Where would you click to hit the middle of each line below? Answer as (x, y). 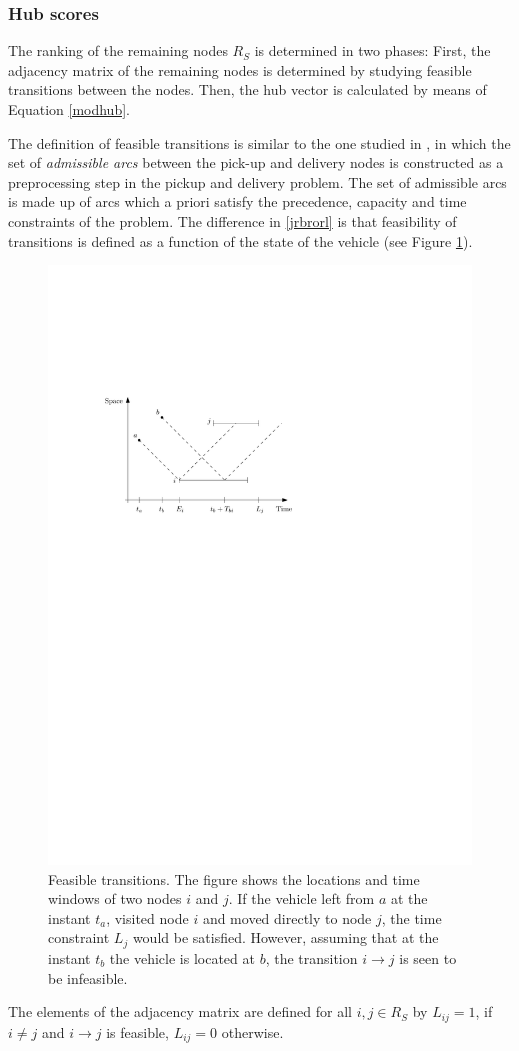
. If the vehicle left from (301, 898)
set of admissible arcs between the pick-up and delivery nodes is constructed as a (256, 162)
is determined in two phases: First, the (372, 50)
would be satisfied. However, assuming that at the (285, 937)
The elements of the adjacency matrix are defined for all (180, 1011)
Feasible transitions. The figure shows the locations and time (234, 878)
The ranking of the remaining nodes (118, 50)
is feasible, (137, 1031)
